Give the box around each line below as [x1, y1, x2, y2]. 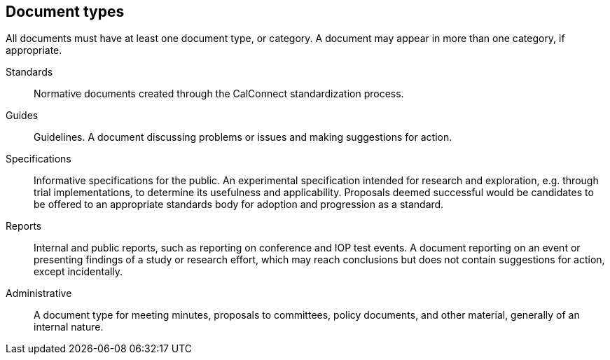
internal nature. [34, 321, 104, 333]
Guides [6, 109, 39, 122]
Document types [6, 3, 125, 20]
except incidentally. [34, 265, 123, 278]
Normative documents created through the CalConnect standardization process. [34, 88, 404, 100]
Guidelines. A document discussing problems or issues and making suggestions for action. [34, 131, 452, 144]
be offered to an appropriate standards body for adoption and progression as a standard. [34, 198, 444, 211]
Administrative [6, 287, 72, 300]
